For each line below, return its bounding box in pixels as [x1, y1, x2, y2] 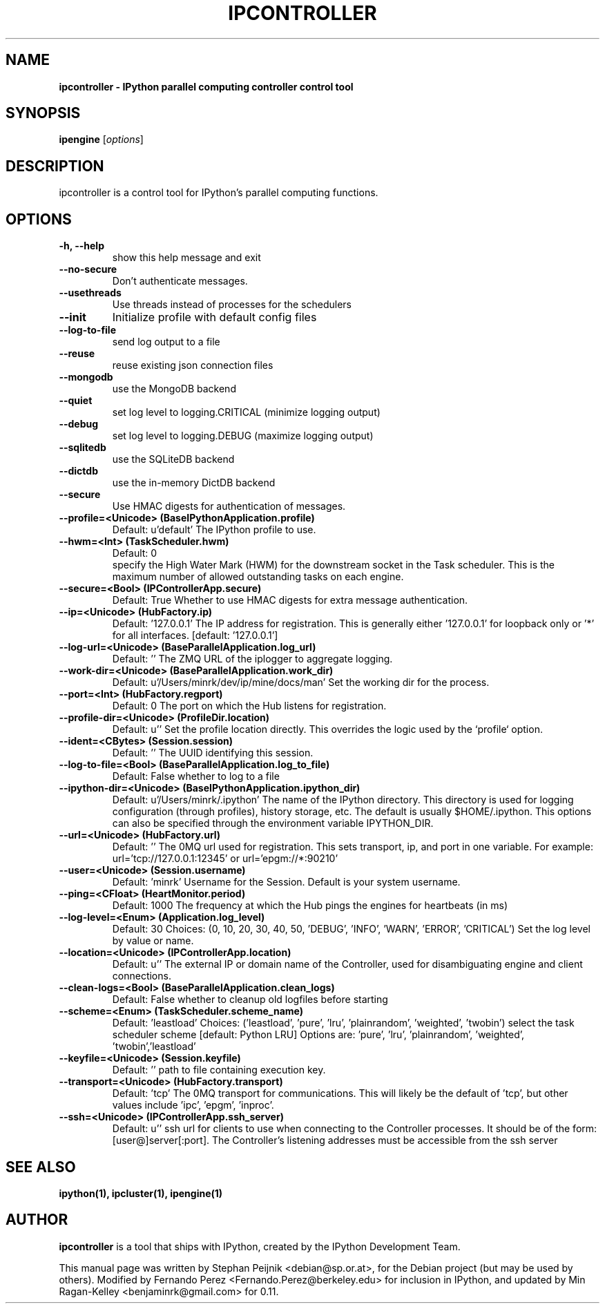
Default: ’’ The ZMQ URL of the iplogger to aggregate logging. [112, 653, 393, 665]
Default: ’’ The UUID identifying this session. [112, 747, 314, 759]
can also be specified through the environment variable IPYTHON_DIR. [112, 817, 434, 830]
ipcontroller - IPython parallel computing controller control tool [59, 80, 354, 93]
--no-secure [59, 263, 117, 276]
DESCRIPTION [6, 157, 104, 175]
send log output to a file [112, 336, 220, 348]
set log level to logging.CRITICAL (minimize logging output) [112, 406, 381, 419]
